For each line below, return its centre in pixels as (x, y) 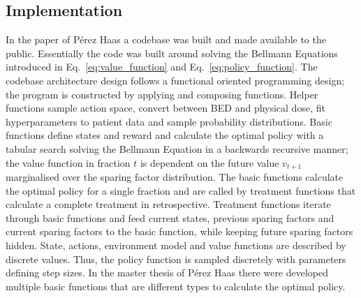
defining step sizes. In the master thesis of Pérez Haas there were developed (167, 273)
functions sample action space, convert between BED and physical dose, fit (165, 108)
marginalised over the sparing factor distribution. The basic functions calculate (175, 177)
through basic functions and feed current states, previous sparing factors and (170, 217)
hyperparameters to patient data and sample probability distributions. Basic (169, 121)
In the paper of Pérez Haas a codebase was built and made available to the (166, 39)
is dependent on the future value (209, 162)
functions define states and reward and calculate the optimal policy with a (165, 135)
